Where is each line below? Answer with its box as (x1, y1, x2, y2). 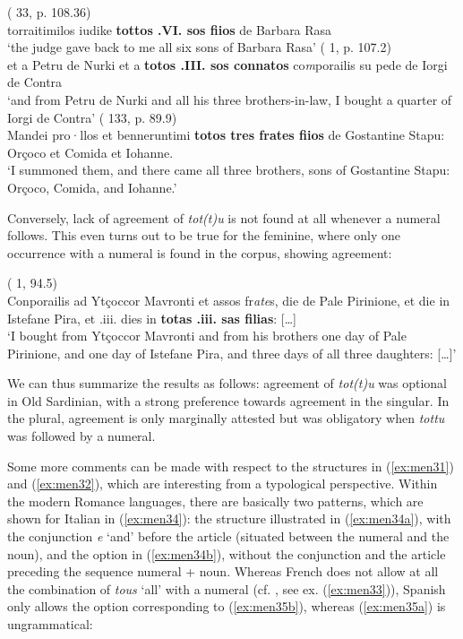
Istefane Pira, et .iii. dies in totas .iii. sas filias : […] (7, 308, 296, 327)
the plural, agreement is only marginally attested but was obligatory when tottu (7, 409, 445, 427)
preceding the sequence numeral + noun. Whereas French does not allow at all (7, 562, 439, 581)
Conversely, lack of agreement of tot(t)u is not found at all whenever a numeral (7, 208, 441, 227)
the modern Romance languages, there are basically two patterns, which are (7, 491, 424, 510)
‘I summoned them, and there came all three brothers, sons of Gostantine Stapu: (7, 160, 450, 179)
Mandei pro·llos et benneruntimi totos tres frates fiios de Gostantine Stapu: (7, 125, 445, 144)
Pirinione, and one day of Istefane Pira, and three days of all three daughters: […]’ (7, 343, 457, 362)
